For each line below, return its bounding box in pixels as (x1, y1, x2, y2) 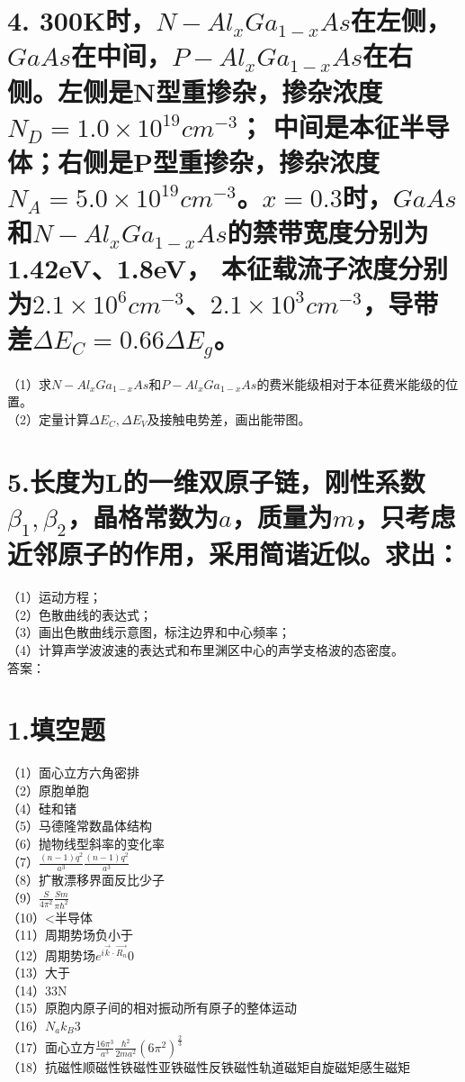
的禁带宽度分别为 (227, 214, 429, 250)
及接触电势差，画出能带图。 (147, 409, 311, 428)
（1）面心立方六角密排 (7, 763, 139, 782)
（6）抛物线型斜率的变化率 (7, 833, 165, 852)
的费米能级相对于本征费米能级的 (256, 374, 446, 393)
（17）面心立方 (7, 1037, 95, 1056)
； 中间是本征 (238, 107, 399, 144)
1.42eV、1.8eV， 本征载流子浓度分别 (7, 249, 448, 286)
